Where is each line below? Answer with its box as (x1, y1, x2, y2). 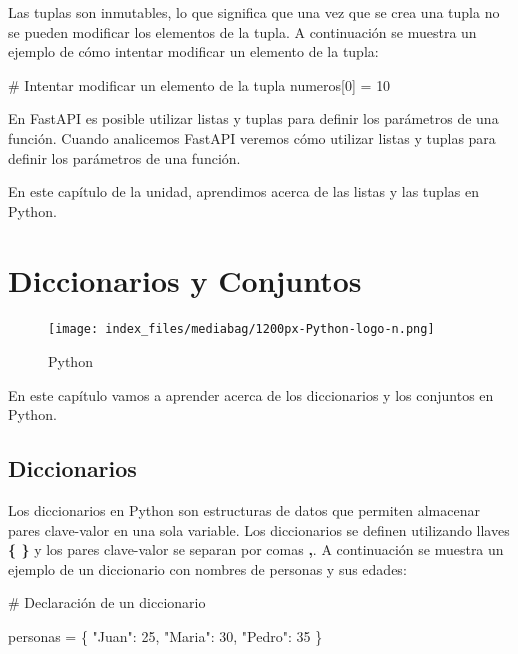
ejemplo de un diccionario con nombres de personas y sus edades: (8, 558, 407, 579)
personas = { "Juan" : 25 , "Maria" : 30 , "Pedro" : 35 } (8, 626, 323, 647)
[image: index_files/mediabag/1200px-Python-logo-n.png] (48, 322, 435, 337)
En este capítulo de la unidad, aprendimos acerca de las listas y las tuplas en (8, 181, 479, 202)
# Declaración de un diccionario (8, 592, 206, 613)
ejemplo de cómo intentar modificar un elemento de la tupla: (8, 41, 379, 62)
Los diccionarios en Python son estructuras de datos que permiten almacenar (8, 500, 480, 521)
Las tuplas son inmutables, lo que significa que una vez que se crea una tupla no (8, 2, 500, 22)
